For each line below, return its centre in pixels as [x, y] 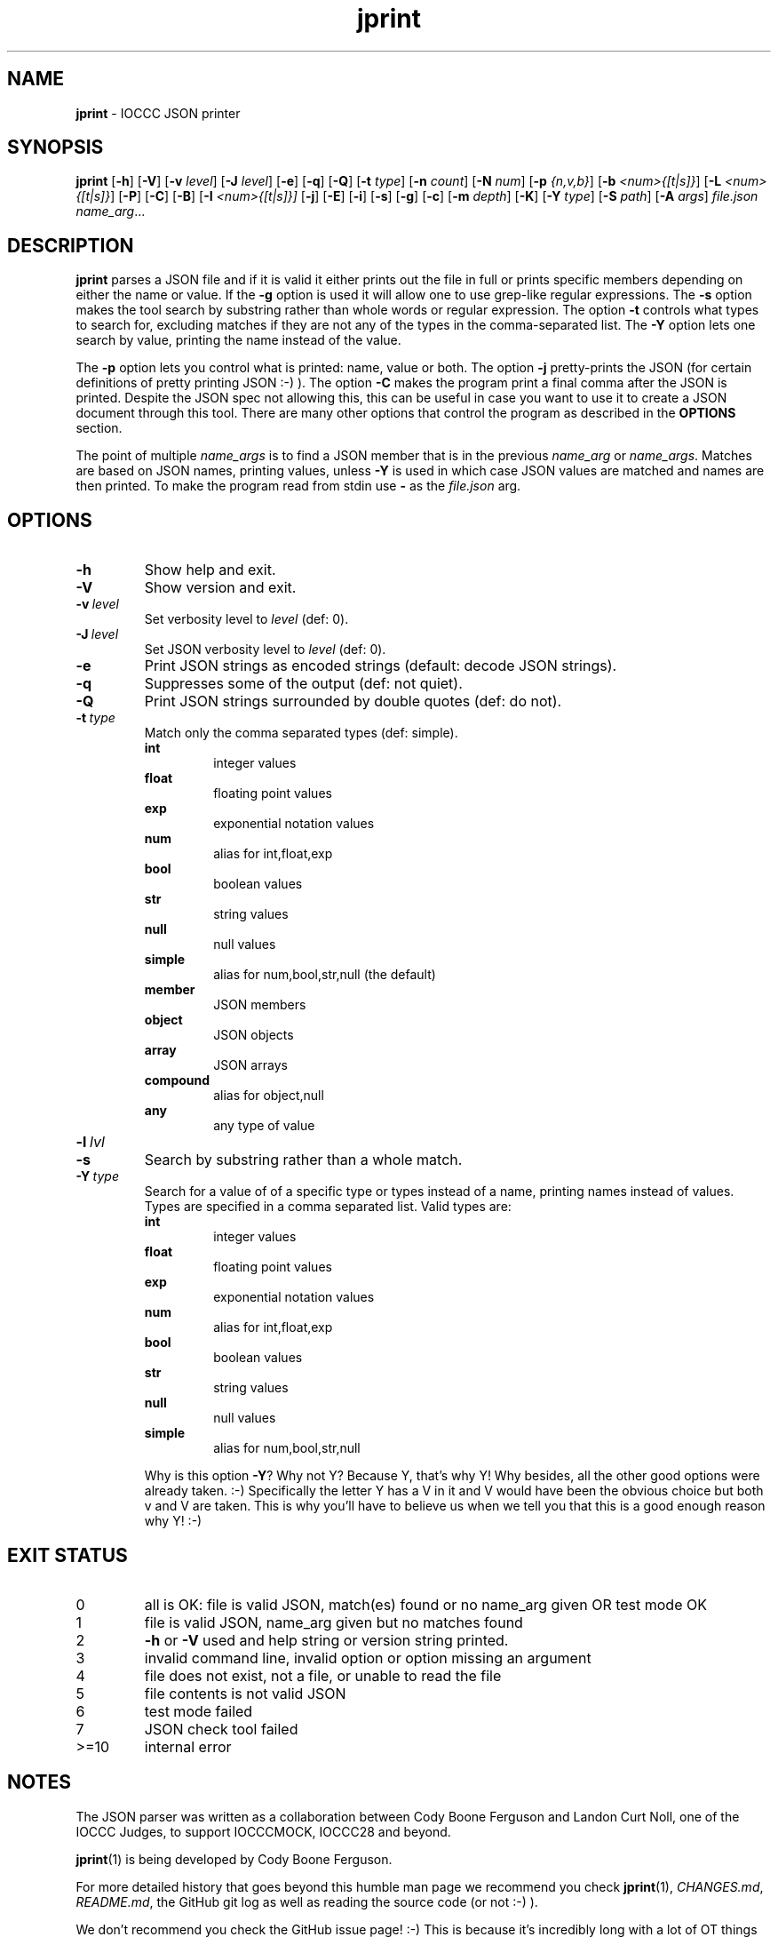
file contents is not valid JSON [245, 1693]
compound [177, 1080]
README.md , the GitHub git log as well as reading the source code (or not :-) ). [307, 1901]
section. [99, 428]
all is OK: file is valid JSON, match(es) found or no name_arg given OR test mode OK [425, 1604]
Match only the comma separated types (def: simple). [301, 733]
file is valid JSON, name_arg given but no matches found [333, 1622]
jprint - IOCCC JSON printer [158, 113]
